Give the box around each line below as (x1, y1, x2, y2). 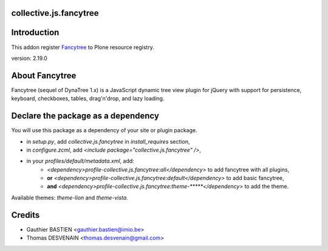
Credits (11, 210, 40, 220)
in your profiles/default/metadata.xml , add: (26, 158, 135, 165)
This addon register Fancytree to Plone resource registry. (11, 43, 154, 51)
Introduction (11, 27, 60, 38)
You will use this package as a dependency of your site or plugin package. (11, 127, 197, 134)
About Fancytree (11, 70, 77, 81)
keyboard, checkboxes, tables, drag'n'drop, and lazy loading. (11, 95, 165, 102)
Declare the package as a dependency (11, 111, 159, 121)
